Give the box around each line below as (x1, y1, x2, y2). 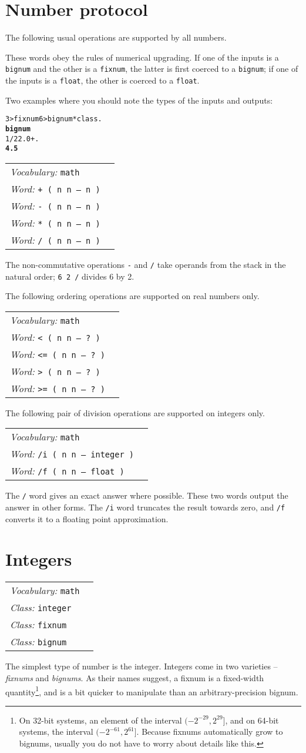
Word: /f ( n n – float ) (10, 464, 125, 478)
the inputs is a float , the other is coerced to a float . (5, 74, 200, 86)
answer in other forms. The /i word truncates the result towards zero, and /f (5, 501, 285, 513)
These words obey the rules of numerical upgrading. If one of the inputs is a (5, 51, 279, 63)
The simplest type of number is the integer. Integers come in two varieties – (5, 660, 278, 672)
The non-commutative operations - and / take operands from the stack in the (5, 258, 286, 270)
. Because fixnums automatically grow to (136, 725, 283, 738)
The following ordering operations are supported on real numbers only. (5, 290, 260, 302)
